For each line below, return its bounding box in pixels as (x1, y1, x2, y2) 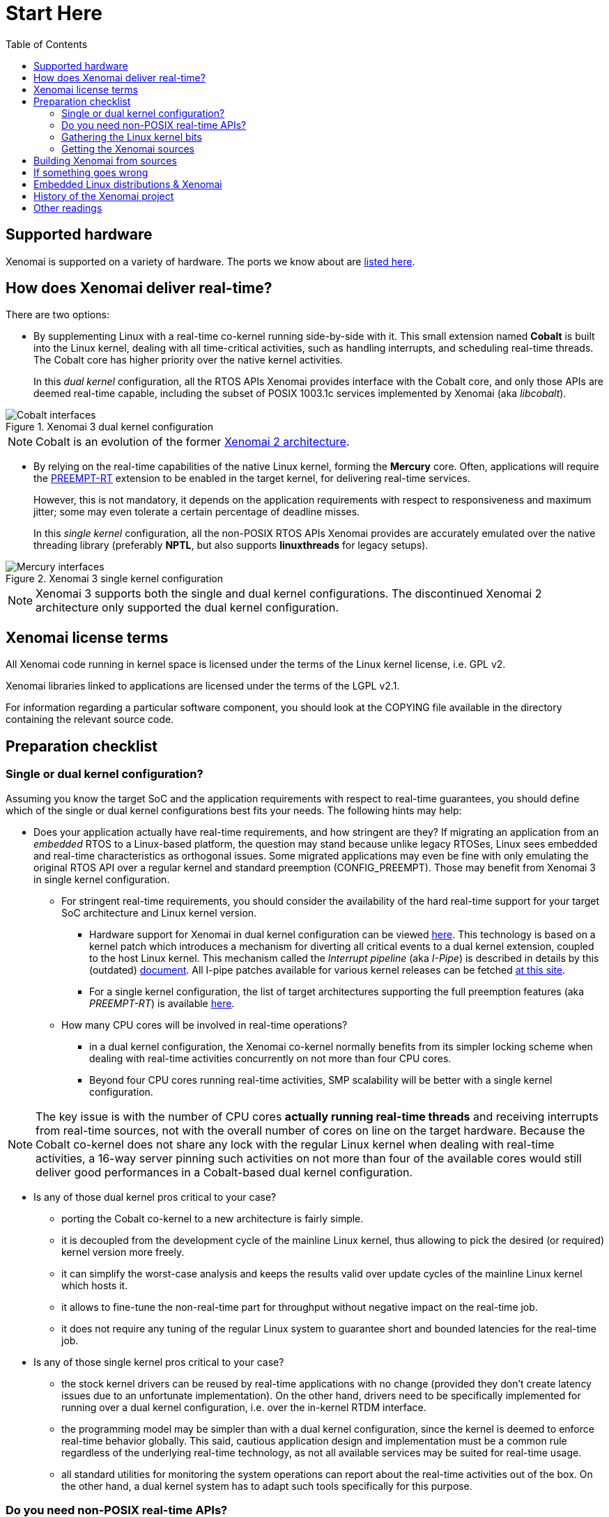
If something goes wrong (33, 166, 148, 178)
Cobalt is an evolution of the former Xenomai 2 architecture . (36, 435, 350, 449)
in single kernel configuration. (33, 873, 170, 885)
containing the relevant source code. (6, 713, 174, 726)
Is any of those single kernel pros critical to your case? (33, 1355, 284, 1368)
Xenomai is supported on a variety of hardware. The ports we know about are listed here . (6, 255, 415, 267)
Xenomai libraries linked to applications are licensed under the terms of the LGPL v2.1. (6, 680, 400, 692)
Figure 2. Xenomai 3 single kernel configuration (6, 573, 223, 585)
